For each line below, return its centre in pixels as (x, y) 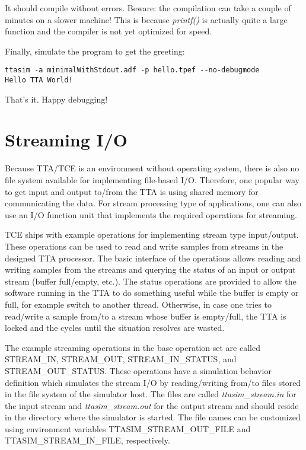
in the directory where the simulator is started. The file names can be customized (153, 417)
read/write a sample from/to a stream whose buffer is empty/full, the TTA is (146, 316)
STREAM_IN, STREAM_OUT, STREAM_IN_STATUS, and (121, 359)
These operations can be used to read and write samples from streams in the (144, 246)
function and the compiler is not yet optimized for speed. (109, 31)
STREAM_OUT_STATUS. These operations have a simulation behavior (138, 370)
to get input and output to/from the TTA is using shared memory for (132, 191)
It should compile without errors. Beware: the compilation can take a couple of (148, 8)
